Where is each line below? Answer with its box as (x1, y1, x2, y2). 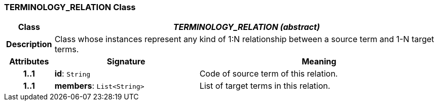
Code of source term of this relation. (199, 68, 338, 79)
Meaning (302, 56, 337, 67)
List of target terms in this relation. (199, 81, 331, 91)
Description (6, 39, 52, 50)
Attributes (9, 56, 49, 67)
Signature (106, 56, 145, 67)
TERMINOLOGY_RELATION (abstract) (173, 22, 320, 32)
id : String (54, 68, 91, 79)
